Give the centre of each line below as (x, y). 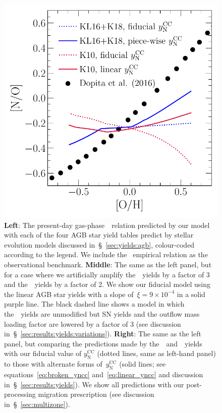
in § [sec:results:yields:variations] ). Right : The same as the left (103, 334)
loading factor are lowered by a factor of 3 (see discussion (93, 323)
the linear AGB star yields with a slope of (69, 294)
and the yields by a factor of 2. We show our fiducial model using (107, 284)
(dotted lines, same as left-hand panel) (156, 353)
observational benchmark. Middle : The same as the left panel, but (108, 264)
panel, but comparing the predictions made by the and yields (103, 343)
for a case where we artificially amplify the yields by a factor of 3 (107, 274)
